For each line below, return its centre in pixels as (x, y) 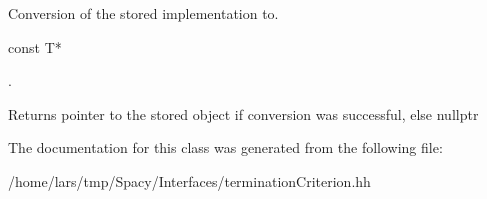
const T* (35, 46)
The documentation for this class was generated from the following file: (225, 147)
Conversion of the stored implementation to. (143, 13)
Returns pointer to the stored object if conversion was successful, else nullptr (243, 113)
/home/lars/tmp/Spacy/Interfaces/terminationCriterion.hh (189, 180)
